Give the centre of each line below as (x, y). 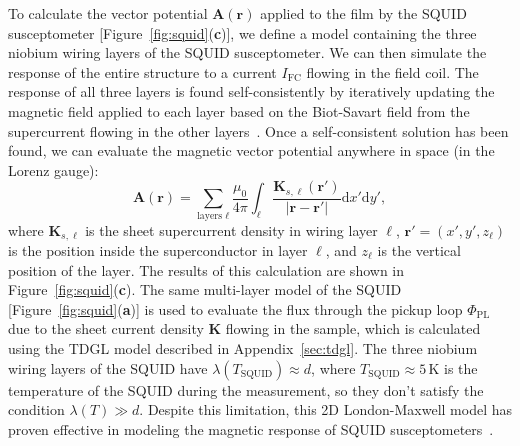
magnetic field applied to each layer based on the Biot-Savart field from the (239, 110)
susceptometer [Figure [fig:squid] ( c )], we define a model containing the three (242, 32)
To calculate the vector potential (108, 13)
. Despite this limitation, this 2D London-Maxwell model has (326, 409)
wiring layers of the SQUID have (108, 367)
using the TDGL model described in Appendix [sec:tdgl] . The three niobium (243, 347)
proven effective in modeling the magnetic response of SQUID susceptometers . (251, 428)
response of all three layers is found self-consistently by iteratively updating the (251, 91)
